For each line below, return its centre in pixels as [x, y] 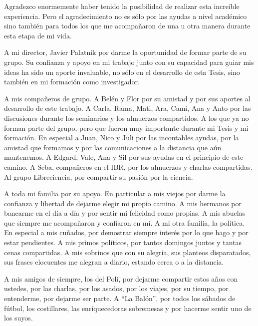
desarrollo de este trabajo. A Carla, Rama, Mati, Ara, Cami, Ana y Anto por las [128, 108]
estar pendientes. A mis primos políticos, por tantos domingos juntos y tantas [123, 242]
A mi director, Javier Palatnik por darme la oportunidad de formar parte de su [125, 52]
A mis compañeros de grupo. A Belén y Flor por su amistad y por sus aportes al [127, 98]
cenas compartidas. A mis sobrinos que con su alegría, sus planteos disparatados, [128, 252]
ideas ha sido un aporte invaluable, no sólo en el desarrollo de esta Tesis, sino [122, 72]
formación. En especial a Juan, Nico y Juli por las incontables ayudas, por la [122, 138]
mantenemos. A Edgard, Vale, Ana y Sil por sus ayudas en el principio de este [124, 157]
